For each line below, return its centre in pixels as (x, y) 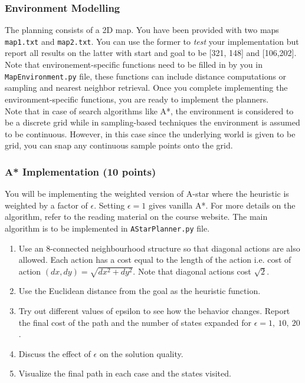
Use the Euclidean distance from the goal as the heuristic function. (140, 291)
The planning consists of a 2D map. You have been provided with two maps (142, 30)
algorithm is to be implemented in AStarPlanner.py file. (107, 228)
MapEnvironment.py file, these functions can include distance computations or (146, 76)
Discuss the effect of (55, 353)
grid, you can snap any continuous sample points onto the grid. (119, 145)
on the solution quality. (141, 353)
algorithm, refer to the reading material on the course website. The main (136, 217)
